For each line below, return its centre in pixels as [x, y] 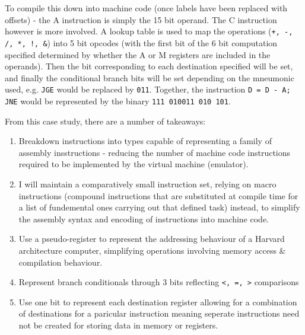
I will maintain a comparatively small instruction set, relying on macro [147, 184]
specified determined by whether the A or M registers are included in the [138, 54]
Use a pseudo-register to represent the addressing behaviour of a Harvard [152, 239]
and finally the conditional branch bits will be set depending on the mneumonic [150, 77]
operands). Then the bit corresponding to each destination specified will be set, [149, 66]
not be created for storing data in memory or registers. [118, 325]
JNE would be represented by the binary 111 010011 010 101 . [118, 100]
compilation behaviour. [61, 262]
